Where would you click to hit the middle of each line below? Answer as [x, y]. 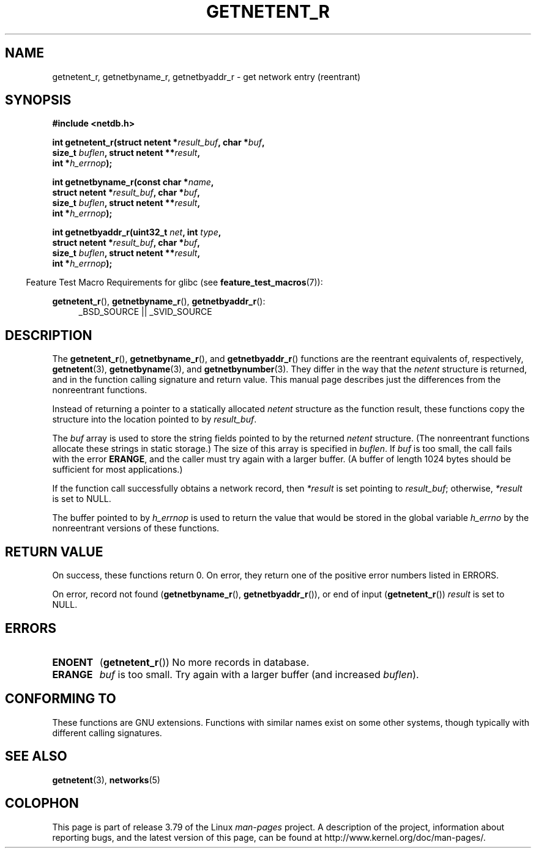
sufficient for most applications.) [117, 470]
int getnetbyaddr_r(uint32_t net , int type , [137, 232]
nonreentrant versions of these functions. [136, 528]
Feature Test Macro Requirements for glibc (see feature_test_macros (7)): [174, 282]
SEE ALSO [36, 756]
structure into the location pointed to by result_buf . [154, 419]
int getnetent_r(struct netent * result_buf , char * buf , [158, 142]
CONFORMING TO [61, 699]
